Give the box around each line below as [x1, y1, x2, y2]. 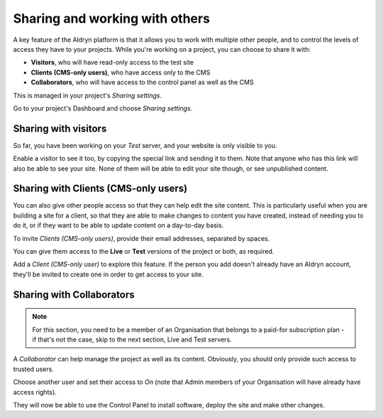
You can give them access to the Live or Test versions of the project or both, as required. [13, 247, 274, 256]
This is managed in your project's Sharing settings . [13, 91, 162, 99]
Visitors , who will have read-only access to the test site [30, 58, 194, 67]
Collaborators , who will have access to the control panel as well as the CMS [30, 78, 255, 86]
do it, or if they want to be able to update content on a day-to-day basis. [13, 221, 224, 230]
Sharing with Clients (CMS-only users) [13, 183, 188, 195]
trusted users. [13, 365, 55, 373]
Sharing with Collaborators [13, 288, 135, 300]
